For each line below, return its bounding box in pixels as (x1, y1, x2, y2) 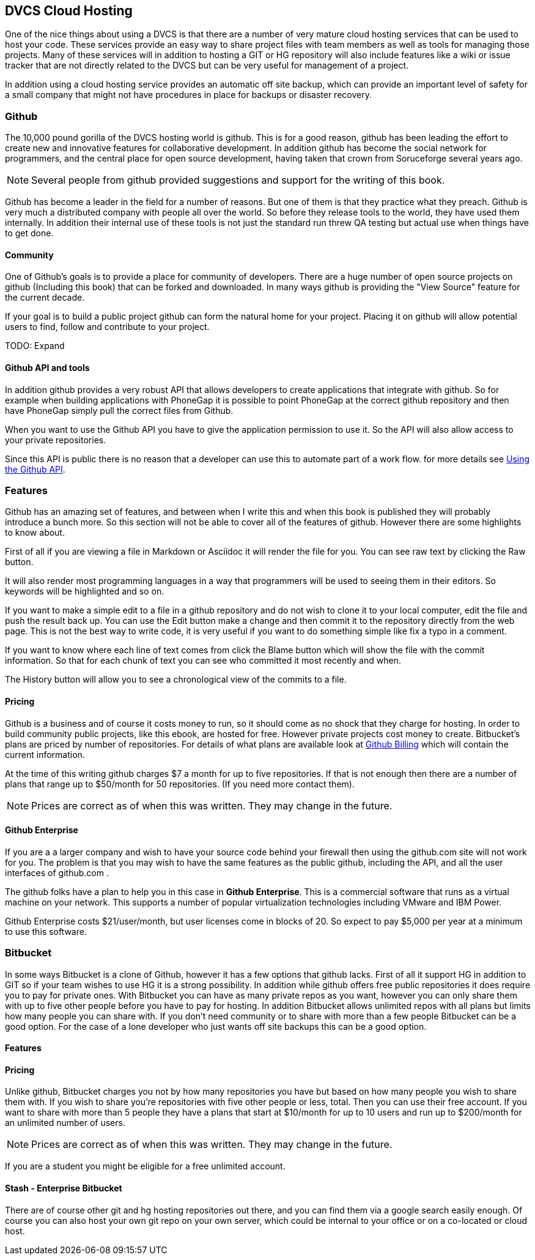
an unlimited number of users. (5, 1117, 125, 1128)
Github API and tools (5, 362, 90, 373)
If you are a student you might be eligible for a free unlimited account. (5, 1161, 286, 1172)
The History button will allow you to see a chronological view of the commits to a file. (5, 674, 347, 685)
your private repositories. (5, 434, 106, 445)
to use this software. (5, 926, 87, 937)
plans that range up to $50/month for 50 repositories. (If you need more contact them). (5, 778, 355, 789)
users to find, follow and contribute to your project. (5, 321, 210, 332)
